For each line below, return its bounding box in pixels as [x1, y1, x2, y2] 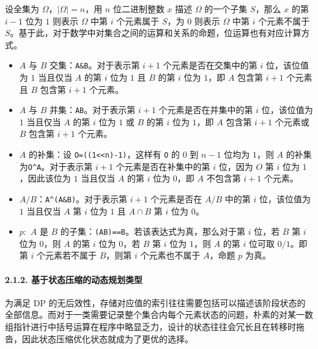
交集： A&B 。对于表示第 [49, 59, 140, 72]
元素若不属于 [45, 249, 97, 262]
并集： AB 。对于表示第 [49, 103, 136, 116]
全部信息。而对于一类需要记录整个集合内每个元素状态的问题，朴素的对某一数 [5, 308, 313, 321]
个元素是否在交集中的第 [163, 59, 257, 72]
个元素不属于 [258, 14, 310, 27]
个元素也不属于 [140, 249, 201, 262]
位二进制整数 [113, 2, 165, 15]
